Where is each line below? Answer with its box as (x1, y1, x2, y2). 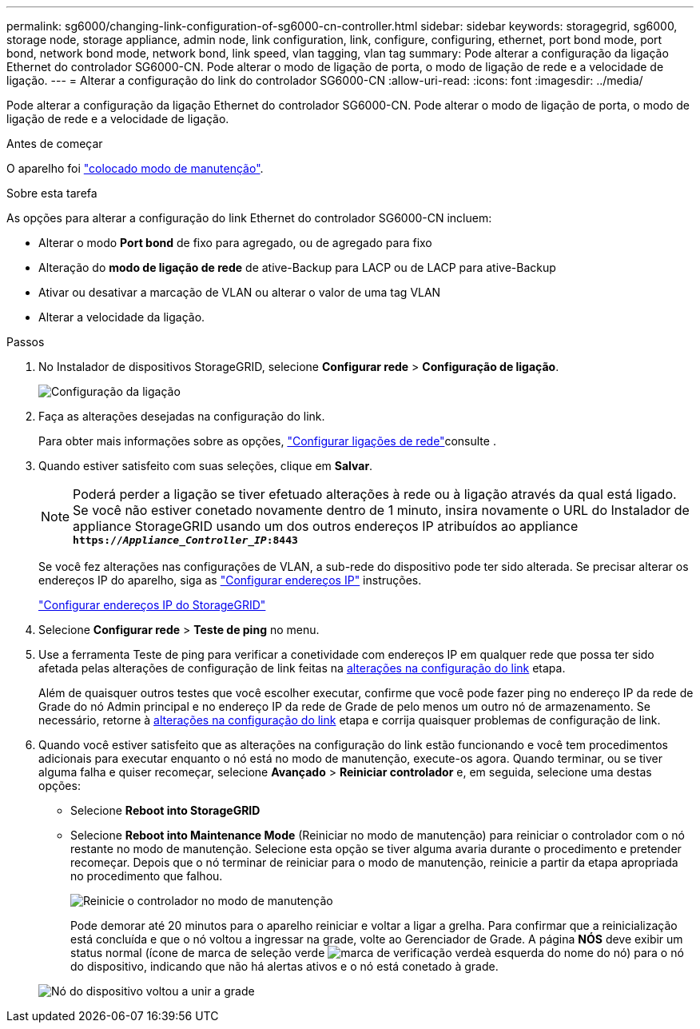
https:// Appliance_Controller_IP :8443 (73, 534, 298, 546)
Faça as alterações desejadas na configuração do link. (38, 409, 325, 423)
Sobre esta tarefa (6, 186, 97, 200)
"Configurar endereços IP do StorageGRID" (38, 598, 266, 612)
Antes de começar (6, 137, 103, 150)
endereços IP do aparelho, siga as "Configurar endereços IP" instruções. (38, 573, 422, 587)
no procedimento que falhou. (70, 869, 223, 883)
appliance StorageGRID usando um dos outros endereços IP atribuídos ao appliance (73, 518, 579, 534)
